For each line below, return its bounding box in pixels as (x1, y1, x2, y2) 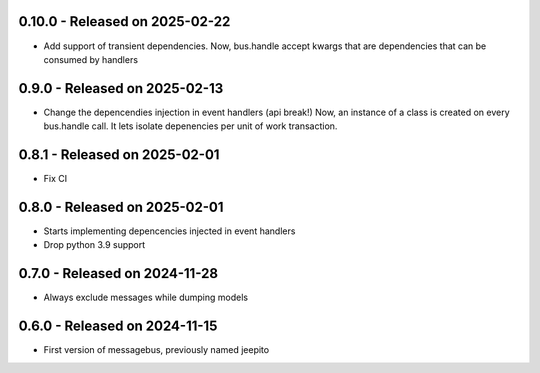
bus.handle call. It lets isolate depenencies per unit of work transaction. (43, 120, 338, 132)
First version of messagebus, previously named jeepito (43, 344, 270, 356)
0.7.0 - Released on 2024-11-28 (18, 265, 219, 282)
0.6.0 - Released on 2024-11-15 (18, 318, 218, 335)
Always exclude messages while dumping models (43, 291, 249, 304)
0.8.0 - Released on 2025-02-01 (18, 198, 224, 215)
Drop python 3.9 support (43, 239, 146, 251)
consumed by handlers (43, 53, 139, 65)
